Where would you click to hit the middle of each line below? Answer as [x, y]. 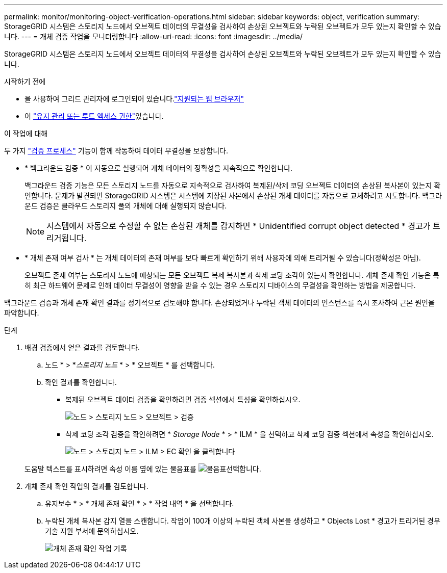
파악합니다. [22, 313]
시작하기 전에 [25, 81]
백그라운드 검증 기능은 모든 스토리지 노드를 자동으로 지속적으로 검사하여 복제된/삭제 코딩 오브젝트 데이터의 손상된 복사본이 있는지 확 [233, 185]
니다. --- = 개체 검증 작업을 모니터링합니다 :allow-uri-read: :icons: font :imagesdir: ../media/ [153, 36]
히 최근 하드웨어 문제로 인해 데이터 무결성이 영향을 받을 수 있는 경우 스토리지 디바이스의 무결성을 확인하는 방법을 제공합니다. [220, 285]
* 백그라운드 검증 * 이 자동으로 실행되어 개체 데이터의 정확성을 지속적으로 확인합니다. [159, 168]
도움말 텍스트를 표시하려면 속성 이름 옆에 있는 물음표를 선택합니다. [143, 469]
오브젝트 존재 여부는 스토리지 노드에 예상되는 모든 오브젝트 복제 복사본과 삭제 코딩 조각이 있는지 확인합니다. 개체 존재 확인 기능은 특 [232, 275]
